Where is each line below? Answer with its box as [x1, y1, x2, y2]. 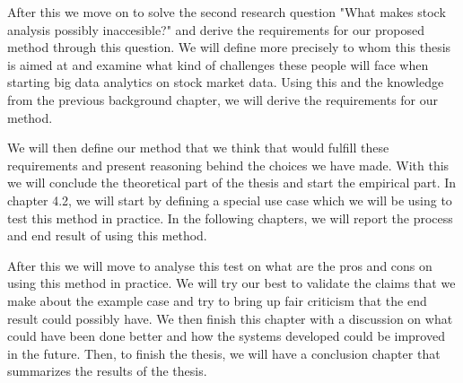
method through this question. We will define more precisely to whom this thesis [7, 38, 451, 57]
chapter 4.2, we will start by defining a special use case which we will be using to [7, 190, 452, 209]
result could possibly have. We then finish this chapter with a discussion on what [7, 309, 453, 327]
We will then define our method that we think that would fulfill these [7, 138, 389, 157]
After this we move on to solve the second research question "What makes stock [7, 3, 446, 21]
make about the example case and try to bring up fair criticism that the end [7, 291, 427, 309]
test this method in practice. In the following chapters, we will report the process [7, 208, 453, 227]
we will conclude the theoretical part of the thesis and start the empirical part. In [7, 173, 457, 192]
